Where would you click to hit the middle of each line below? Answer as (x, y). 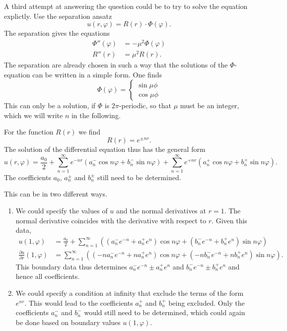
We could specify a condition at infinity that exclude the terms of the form (130, 293)
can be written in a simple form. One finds (97, 74)
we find (90, 132)
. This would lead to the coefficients (79, 302)
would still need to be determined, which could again (165, 312)
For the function (29, 132)
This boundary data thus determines (71, 266)
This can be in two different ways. (56, 194)
